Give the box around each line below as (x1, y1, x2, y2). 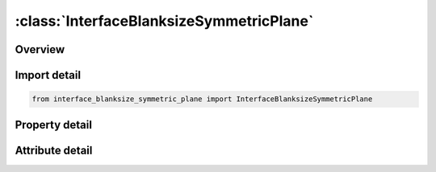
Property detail (15, 117, 93, 132)
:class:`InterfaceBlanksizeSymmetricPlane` (15, 12, 314, 30)
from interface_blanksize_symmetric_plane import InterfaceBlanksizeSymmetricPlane (31, 95, 373, 104)
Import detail (15, 68, 81, 82)
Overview (15, 43, 65, 56)
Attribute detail (15, 143, 93, 157)
